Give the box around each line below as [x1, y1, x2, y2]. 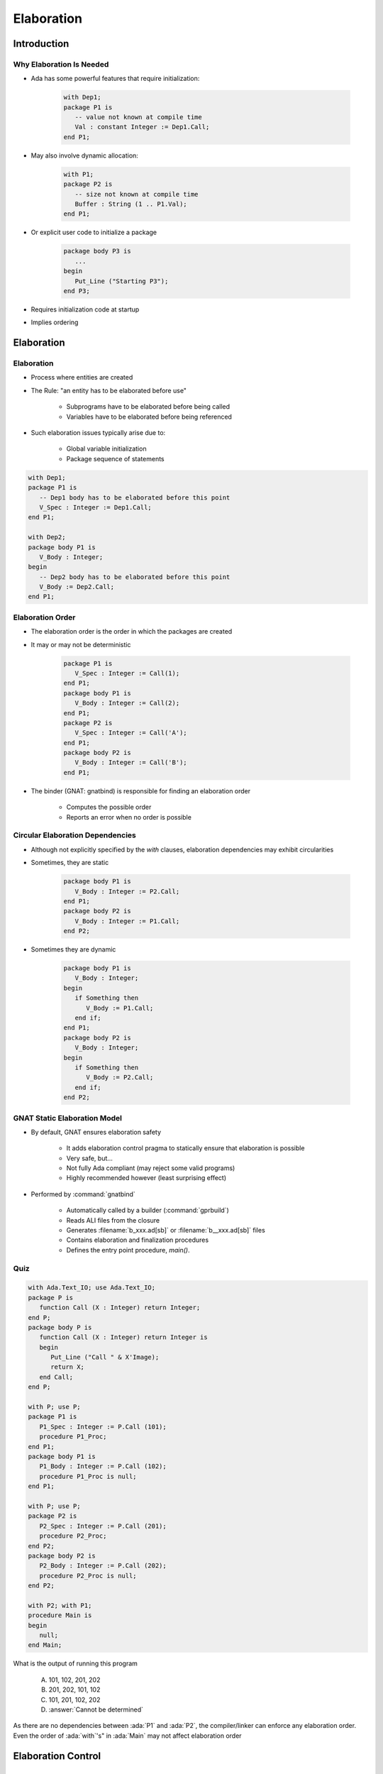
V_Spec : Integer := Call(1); [74, 669, 180, 677]
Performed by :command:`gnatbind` [30, 1189, 136, 1199]
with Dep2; [28, 533, 66, 541]
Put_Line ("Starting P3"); [74, 277, 169, 285]
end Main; [28, 1641, 62, 1649]
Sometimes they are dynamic [30, 945, 116, 954]
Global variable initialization [66, 444, 147, 453]
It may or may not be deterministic [30, 640, 131, 649]
